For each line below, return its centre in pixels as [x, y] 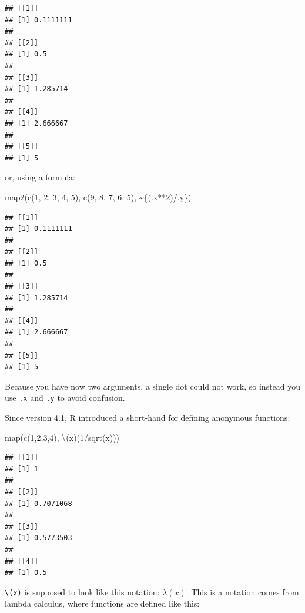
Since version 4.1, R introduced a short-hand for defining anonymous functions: [148, 418]
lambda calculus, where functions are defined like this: [102, 603]
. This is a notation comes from [242, 592]
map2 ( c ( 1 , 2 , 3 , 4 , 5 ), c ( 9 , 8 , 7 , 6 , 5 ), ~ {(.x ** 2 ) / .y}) [98, 197]
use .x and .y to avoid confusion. [65, 398]
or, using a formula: [40, 177]
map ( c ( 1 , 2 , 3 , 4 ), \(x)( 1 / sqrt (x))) [62, 437]
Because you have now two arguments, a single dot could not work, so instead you [153, 386]
